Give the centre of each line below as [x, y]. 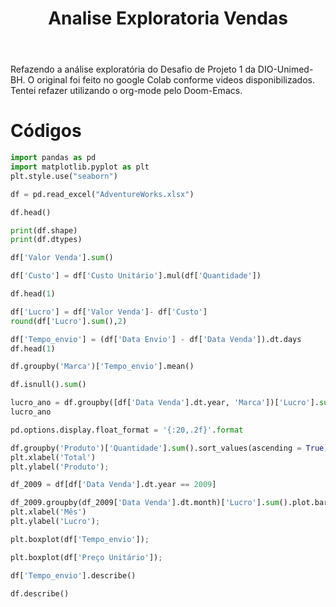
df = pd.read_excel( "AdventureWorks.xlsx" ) [102, 194]
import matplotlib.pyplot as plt [80, 167]
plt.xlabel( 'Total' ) [53, 457]
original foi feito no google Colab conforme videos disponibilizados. [175, 80]
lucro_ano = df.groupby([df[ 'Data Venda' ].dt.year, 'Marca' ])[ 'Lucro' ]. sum [171, 403]
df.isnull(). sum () [48, 385]
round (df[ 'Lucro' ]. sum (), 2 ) [69, 321]
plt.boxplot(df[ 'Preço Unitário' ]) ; [86, 557]
